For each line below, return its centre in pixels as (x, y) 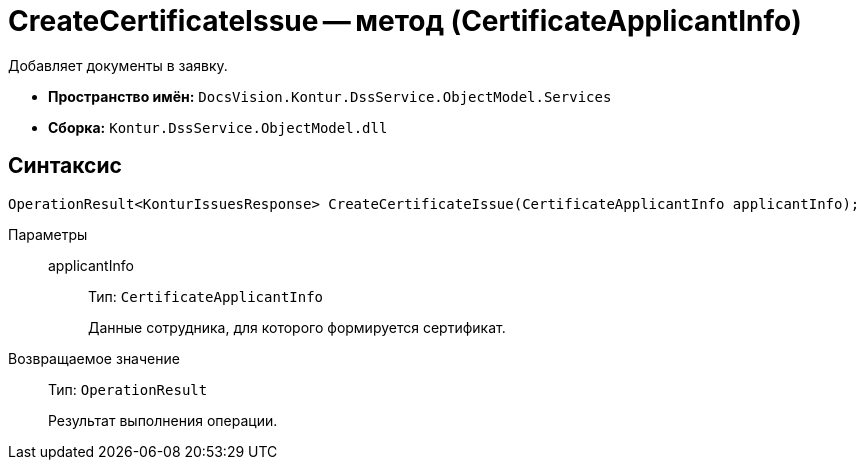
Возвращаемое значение (94, 358)
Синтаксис (65, 166)
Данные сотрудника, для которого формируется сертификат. (297, 327)
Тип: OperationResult (128, 389)
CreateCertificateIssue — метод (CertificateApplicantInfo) (405, 21)
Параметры (48, 234)
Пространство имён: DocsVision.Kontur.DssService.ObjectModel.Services (330, 96)
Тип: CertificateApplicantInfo (206, 296)
